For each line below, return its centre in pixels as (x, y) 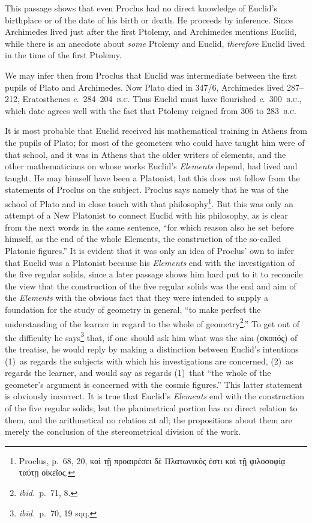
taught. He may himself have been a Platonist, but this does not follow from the (152, 177)
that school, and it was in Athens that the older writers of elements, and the (145, 154)
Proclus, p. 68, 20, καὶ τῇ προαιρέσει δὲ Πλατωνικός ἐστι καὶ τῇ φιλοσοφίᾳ (152, 460)
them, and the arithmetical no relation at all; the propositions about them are (148, 419)
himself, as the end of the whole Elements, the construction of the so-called (143, 239)
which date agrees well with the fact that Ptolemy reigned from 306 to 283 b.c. (151, 110)
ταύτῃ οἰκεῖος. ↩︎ (47, 472)
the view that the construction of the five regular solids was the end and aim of (151, 286)
